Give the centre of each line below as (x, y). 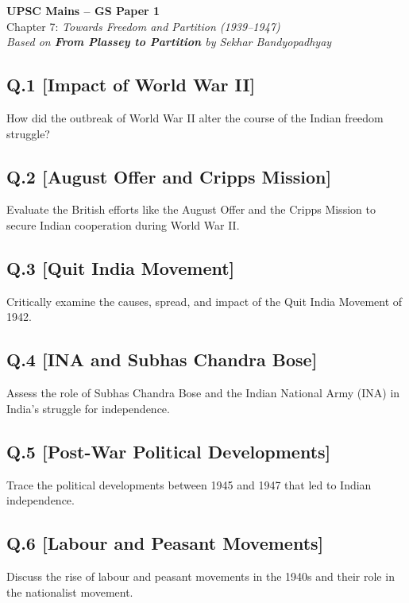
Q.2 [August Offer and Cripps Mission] (169, 176)
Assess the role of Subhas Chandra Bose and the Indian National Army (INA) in (203, 393)
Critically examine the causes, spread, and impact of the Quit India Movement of (204, 301)
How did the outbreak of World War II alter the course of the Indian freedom (195, 117)
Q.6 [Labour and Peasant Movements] (165, 543)
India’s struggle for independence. (88, 408)
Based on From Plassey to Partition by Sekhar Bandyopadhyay (169, 42)
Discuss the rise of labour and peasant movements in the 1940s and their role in (201, 576)
